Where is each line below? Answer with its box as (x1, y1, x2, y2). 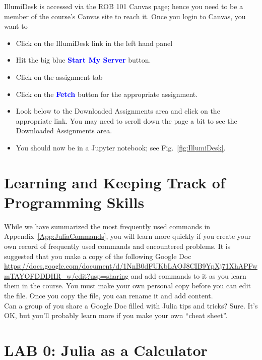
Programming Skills (4, 191, 145, 212)
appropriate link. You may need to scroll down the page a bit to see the (16, 115, 237, 126)
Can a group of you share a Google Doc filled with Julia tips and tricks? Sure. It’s (4, 300, 258, 311)
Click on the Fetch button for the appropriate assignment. (16, 88, 198, 99)
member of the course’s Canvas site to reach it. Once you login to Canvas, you (4, 11, 246, 21)
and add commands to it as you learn (131, 270, 246, 281)
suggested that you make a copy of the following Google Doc (4, 250, 191, 261)
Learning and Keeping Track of (4, 172, 225, 192)
